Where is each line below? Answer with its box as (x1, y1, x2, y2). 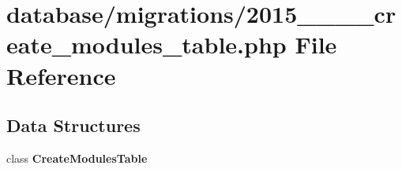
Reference (6, 59, 116, 91)
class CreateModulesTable (6, 149, 148, 166)
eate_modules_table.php (6, 28, 287, 61)
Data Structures (6, 113, 141, 138)
